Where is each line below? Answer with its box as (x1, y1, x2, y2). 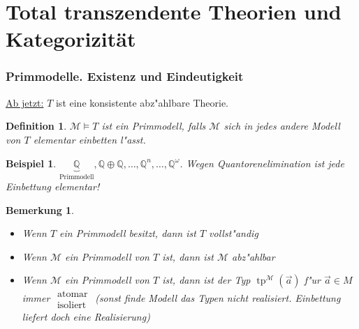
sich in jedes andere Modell (224, 118, 340, 133)
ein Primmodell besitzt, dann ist (59, 226, 196, 240)
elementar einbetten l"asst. (33, 132, 146, 146)
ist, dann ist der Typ (162, 273, 251, 287)
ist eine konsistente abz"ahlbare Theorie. (55, 95, 229, 109)
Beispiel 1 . (6, 155, 57, 170)
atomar (57, 289, 88, 300)
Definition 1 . (6, 118, 67, 133)
